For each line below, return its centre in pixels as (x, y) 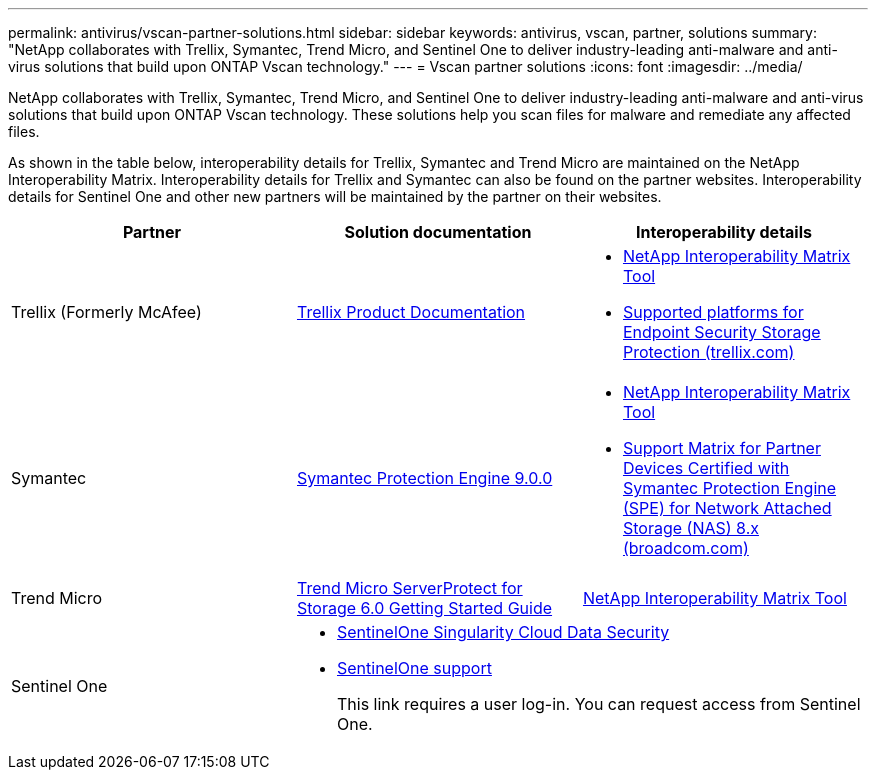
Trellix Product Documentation (411, 312)
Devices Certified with (706, 468)
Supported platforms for (713, 312)
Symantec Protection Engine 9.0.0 (424, 478)
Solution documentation (438, 232)
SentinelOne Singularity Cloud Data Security (503, 632)
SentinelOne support (414, 668)
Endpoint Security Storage (721, 332)
